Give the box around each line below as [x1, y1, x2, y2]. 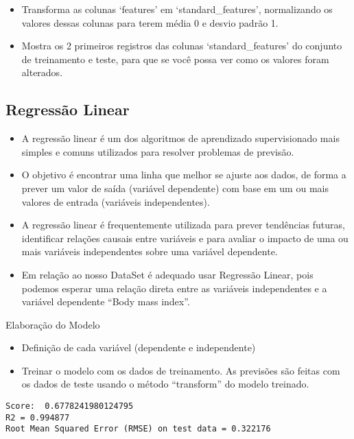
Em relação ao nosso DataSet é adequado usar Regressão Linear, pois [21, 267, 314, 281]
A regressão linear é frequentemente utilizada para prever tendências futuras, [21, 217, 345, 232]
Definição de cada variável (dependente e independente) [21, 340, 256, 355]
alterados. [21, 65, 63, 80]
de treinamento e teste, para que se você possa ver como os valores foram [21, 51, 329, 66]
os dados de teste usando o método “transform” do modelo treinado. [21, 377, 309, 391]
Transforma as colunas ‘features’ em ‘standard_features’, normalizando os [21, 2, 333, 16]
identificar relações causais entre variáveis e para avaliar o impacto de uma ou [21, 230, 349, 245]
